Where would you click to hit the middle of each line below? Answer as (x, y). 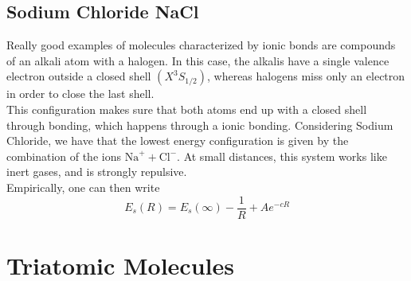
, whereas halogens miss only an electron (306, 76)
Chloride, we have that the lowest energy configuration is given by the (178, 140)
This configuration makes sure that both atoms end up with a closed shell (187, 109)
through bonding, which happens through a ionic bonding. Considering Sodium (200, 125)
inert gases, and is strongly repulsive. (97, 172)
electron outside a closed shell (79, 76)
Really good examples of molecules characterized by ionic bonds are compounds (201, 45)
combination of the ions (64, 156)
